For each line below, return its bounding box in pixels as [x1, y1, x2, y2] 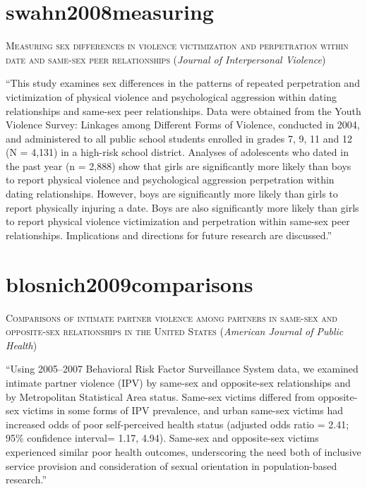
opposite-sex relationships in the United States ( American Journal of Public [6, 324, 344, 339]
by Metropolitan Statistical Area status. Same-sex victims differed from [6, 389, 315, 404]
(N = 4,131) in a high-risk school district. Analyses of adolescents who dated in [6, 145, 349, 159]
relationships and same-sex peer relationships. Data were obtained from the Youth [6, 103, 361, 118]
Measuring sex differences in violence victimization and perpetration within [6, 38, 349, 53]
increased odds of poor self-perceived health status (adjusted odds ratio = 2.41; [6, 416, 349, 431]
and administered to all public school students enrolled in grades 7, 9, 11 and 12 [6, 131, 352, 145]
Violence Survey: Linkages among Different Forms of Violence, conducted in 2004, [6, 117, 360, 132]
